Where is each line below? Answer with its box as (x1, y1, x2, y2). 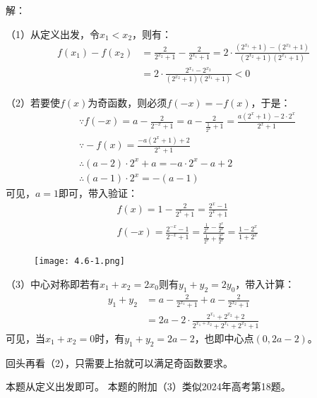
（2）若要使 (6, 95, 60, 110)
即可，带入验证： (59, 186, 138, 200)
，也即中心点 (194, 330, 254, 345)
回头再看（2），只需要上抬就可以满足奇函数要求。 (6, 355, 233, 370)
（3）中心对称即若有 (6, 276, 100, 291)
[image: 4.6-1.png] (34, 256, 125, 267)
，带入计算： (235, 276, 295, 291)
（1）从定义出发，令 (6, 26, 100, 41)
